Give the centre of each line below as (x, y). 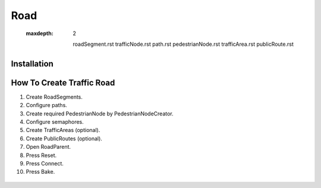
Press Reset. (41, 155)
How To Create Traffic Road (63, 82)
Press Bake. (40, 172)
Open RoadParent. (48, 147)
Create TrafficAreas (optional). (63, 130)
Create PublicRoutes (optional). (64, 138)
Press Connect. (45, 163)
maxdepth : (40, 33)
